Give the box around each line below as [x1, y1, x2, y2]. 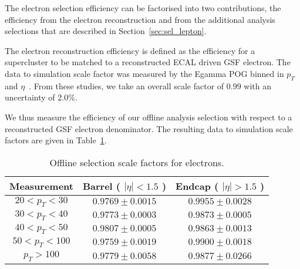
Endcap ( [176, 179, 219, 193]
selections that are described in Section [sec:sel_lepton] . [5, 25, 207, 37]
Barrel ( [82, 179, 121, 193]
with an [244, 79, 272, 92]
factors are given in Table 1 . [5, 134, 107, 146]
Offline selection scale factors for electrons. [49, 155, 224, 169]
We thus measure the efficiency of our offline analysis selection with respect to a [5, 110, 292, 123]
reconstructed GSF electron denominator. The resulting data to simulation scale [5, 122, 293, 134]
